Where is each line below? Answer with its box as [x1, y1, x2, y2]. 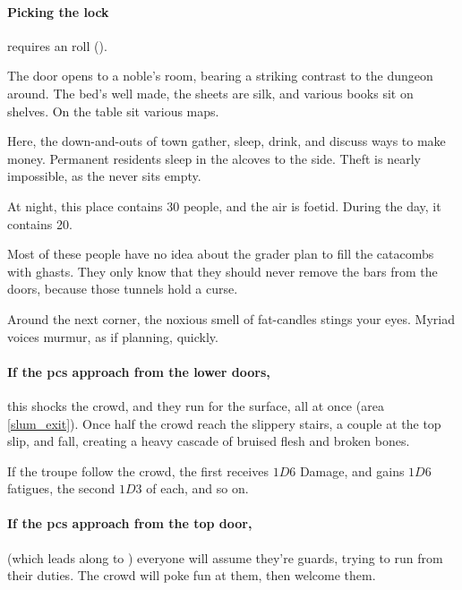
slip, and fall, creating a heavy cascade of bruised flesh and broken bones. [7, 432, 410, 450]
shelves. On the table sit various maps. [7, 101, 219, 120]
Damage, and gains [299, 461, 405, 480]
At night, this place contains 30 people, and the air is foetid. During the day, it [7, 196, 441, 215]
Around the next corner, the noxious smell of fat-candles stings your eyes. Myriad [7, 309, 455, 328]
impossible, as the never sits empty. [7, 167, 201, 185]
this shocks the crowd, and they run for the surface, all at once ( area [7, 396, 384, 415]
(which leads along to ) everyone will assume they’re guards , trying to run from [7, 548, 443, 567]
